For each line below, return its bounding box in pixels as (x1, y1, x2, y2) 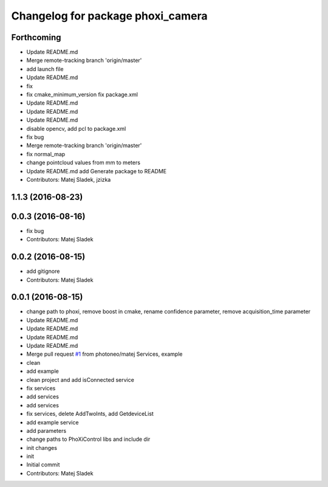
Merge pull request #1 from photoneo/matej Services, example (26, 350, 183, 358)
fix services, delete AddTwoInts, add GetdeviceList (26, 410, 154, 418)
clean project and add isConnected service (26, 376, 135, 383)
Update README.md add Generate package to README (26, 167, 167, 174)
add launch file (26, 65, 64, 72)
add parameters (26, 427, 67, 434)
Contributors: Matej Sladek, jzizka (26, 176, 111, 183)
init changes (26, 444, 58, 451)
